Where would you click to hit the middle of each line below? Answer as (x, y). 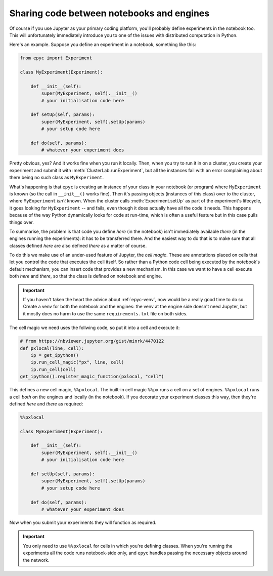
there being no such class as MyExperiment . (56, 178)
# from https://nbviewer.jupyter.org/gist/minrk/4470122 (92, 341)
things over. (21, 222)
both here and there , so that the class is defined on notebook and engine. (86, 276)
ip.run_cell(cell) (53, 369)
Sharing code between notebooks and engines (109, 13)
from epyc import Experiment (56, 58)
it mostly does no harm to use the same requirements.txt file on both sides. (105, 313)
